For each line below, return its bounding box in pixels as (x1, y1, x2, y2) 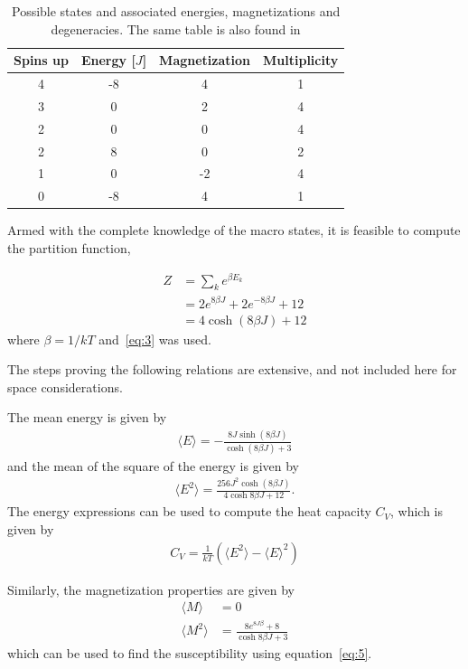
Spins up (14, 51, 69, 70)
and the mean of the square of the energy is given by (7, 456, 299, 475)
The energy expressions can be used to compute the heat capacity (7, 502, 371, 521)
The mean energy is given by (7, 408, 167, 427)
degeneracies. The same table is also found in (51, 19, 301, 38)
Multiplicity (263, 51, 339, 70)
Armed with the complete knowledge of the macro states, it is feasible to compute (7, 221, 461, 240)
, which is (390, 502, 444, 521)
